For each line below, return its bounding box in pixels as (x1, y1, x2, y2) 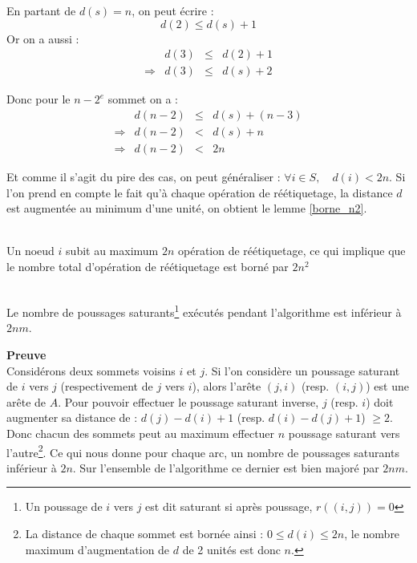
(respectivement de (60, 378, 153, 395)
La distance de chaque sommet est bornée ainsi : (25, 525, 264, 541)
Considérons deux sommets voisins (6, 362, 176, 379)
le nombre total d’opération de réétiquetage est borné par (6, 257, 289, 274)
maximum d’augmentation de (25, 541, 170, 557)
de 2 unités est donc (182, 541, 281, 557)
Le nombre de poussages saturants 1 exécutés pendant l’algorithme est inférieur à (6, 302, 402, 320)
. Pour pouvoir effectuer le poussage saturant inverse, (58, 393, 319, 410)
